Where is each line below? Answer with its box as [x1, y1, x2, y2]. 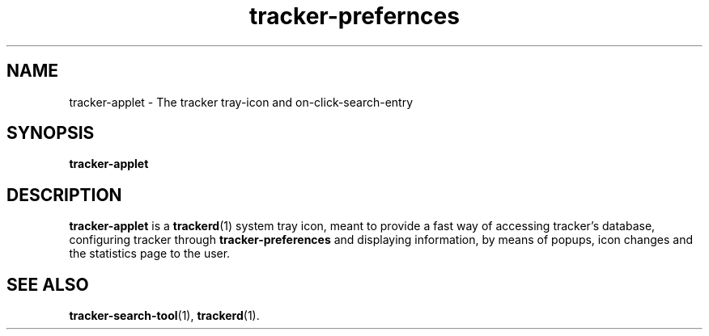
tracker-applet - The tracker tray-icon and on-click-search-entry [69, 94, 414, 109]
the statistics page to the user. [69, 246, 231, 261]
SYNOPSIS [6, 123, 95, 144]
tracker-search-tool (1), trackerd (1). [69, 309, 260, 323]
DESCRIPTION [6, 184, 122, 205]
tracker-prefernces [249, 2, 460, 30]
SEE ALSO [6, 274, 89, 295]
